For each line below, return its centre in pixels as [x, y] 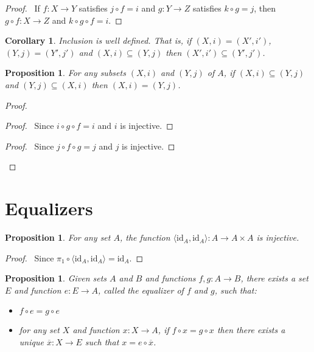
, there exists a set [274, 278]
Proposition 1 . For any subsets [65, 73]
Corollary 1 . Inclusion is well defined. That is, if [98, 40]
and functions [170, 278]
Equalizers [49, 208]
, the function [145, 237]
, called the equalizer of [141, 290]
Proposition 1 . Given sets [56, 278]
